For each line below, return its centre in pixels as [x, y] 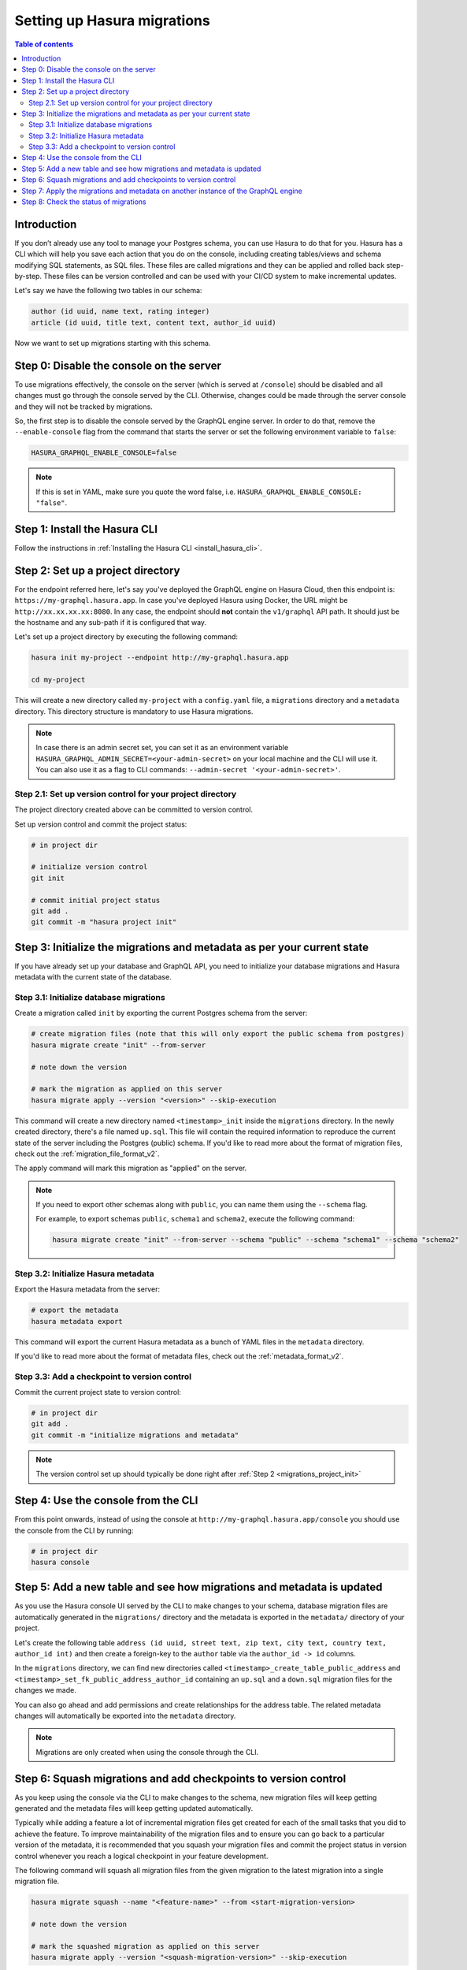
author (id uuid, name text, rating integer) [120, 312]
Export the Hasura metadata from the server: [87, 1289]
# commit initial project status [96, 900]
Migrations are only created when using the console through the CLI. [147, 1752]
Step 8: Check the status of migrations [84, 202]
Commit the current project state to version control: [98, 1392]
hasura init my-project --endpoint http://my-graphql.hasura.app [160, 658]
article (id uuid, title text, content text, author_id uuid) [154, 322]
